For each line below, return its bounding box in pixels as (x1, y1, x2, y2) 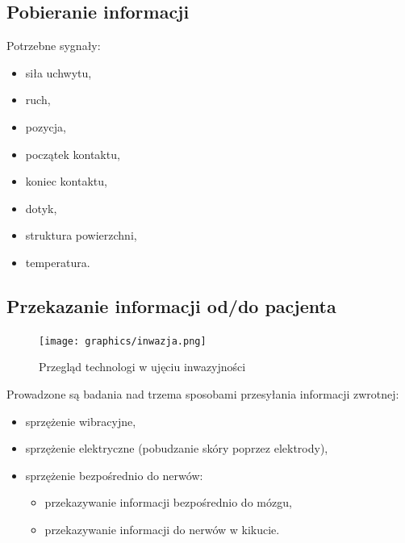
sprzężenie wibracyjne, (25, 412, 136, 429)
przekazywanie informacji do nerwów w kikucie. (44, 520, 280, 537)
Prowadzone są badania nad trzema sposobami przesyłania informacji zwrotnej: (6, 386, 399, 402)
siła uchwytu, (25, 64, 92, 81)
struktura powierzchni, (25, 227, 137, 244)
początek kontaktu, (25, 145, 120, 162)
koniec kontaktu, (25, 173, 107, 190)
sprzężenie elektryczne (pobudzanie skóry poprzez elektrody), (25, 440, 328, 457)
